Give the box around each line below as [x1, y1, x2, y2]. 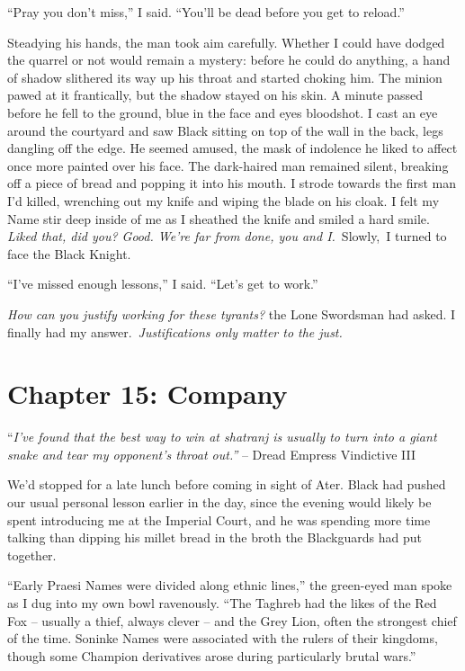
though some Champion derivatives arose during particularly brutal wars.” [7, 646, 416, 665]
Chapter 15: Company [7, 375, 288, 412]
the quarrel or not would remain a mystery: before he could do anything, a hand [7, 50, 451, 69]
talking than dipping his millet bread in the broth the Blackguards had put [7, 528, 422, 547]
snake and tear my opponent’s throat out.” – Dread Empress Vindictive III [7, 444, 416, 463]
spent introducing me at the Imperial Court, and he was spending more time [7, 510, 431, 529]
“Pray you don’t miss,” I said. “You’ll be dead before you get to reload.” [7, 3, 405, 21]
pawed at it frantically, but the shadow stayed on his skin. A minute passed [7, 85, 424, 104]
